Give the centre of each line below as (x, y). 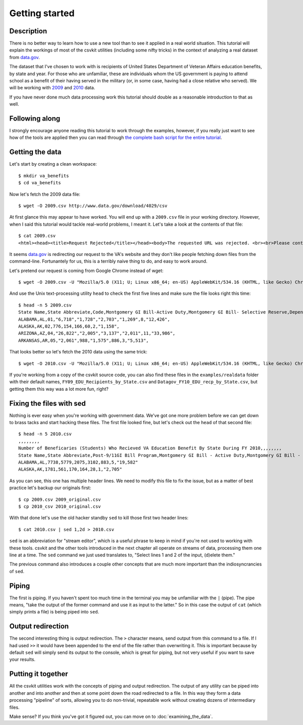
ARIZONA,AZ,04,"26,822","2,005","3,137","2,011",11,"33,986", (97, 333)
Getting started (42, 13)
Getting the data (35, 152)
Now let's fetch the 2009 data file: (45, 194)
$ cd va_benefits (40, 183)
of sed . (17, 571)
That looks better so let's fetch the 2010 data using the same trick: (78, 352)
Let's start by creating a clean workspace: (53, 164)
